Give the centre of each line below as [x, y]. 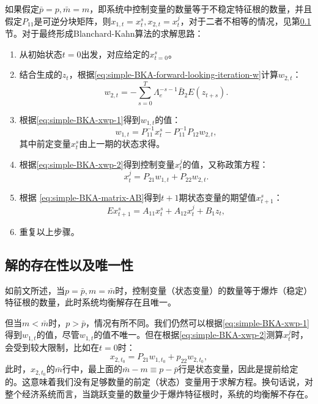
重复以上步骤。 [49, 231]
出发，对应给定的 [115, 54]
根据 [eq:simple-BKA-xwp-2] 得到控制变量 [97, 164]
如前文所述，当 [35, 290]
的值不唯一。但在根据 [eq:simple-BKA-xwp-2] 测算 [189, 335]
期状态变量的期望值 [217, 197]
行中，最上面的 [92, 369]
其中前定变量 [45, 144]
